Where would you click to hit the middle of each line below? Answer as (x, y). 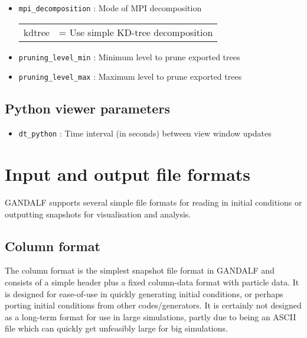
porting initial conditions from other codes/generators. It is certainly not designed (153, 305)
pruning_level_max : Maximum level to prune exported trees (130, 77)
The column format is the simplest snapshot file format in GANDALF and (140, 270)
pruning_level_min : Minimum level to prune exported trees (129, 56)
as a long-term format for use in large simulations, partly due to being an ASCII (151, 316)
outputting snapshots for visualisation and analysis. (98, 214)
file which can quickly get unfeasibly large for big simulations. (116, 328)
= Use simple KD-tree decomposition (136, 32)
